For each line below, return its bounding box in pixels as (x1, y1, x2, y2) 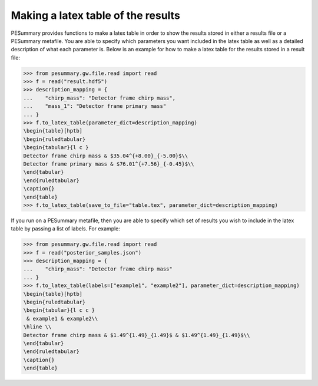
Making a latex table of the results (11, 9, 181, 22)
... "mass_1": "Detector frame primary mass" (23, 103, 167, 110)
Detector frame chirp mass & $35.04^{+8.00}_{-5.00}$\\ (23, 152, 188, 159)
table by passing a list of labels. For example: (11, 225, 121, 232)
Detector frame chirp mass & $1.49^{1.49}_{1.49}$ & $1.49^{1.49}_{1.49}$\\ (23, 332, 250, 338)
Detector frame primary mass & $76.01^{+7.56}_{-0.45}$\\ (23, 161, 194, 167)
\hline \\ (23, 324, 52, 330)
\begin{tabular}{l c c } (23, 307, 95, 314)
